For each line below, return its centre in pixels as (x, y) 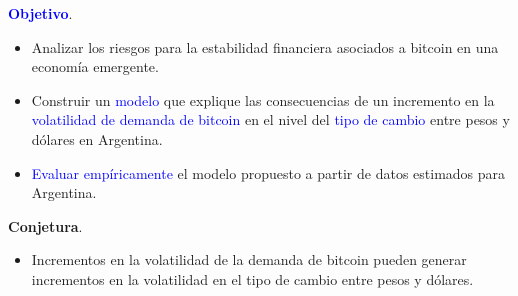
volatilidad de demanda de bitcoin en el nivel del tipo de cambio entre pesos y (270, 119)
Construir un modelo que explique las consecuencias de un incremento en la (263, 99)
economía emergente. (95, 66)
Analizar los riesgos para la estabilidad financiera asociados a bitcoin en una (265, 46)
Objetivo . (40, 13)
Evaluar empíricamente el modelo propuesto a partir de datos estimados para (268, 172)
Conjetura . (45, 225)
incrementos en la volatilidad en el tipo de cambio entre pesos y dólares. (252, 278)
